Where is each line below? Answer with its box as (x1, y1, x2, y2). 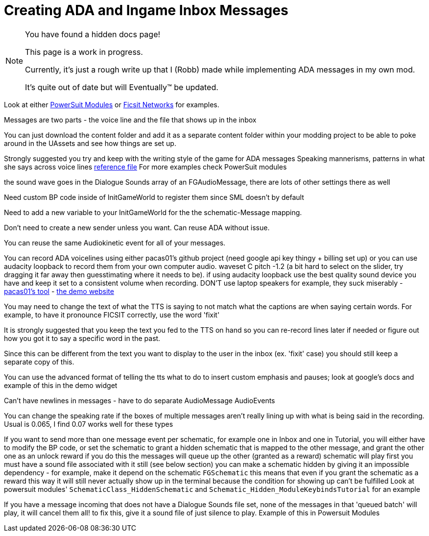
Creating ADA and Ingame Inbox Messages (4, 2, 288, 19)
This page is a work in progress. (25, 47, 143, 57)
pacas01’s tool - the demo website (4, 287, 114, 295)
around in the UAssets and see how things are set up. (4, 139, 176, 147)
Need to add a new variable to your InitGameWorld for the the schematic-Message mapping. (4, 208, 302, 217)
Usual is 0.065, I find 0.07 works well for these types (4, 419, 173, 428)
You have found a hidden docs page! (25, 29, 161, 39)
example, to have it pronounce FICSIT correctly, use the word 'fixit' (4, 310, 220, 319)
